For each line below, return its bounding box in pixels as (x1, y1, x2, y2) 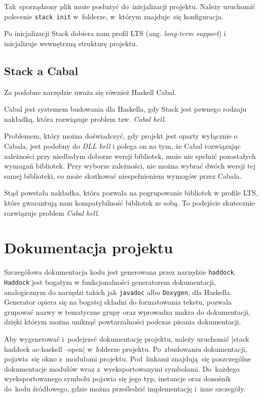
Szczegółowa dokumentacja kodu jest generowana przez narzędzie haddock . (4, 267, 236, 277)
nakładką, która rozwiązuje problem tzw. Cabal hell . (4, 113, 166, 124)
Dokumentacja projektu (4, 237, 173, 258)
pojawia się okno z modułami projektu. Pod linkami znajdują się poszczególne (4, 353, 251, 364)
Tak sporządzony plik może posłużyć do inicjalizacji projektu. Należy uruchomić (4, 1, 255, 11)
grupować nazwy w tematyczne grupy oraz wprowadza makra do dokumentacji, (4, 306, 250, 317)
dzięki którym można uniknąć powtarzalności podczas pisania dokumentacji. (4, 316, 241, 327)
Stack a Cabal (4, 62, 79, 78)
